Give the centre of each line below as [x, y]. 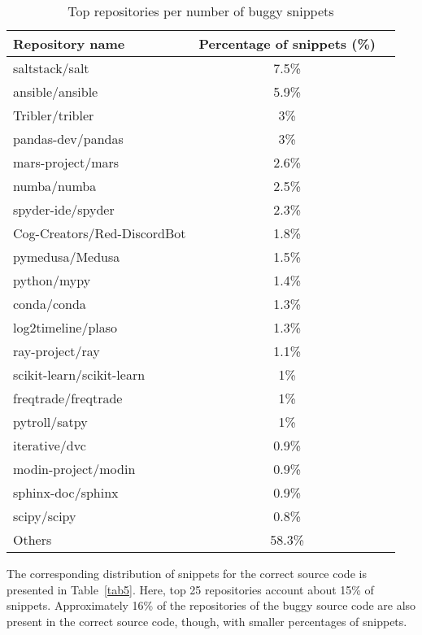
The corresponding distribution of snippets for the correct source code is [187, 573]
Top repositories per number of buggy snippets [201, 11]
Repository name [69, 43]
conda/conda [50, 304]
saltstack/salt [51, 68]
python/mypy [52, 280]
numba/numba [55, 186]
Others [33, 539]
